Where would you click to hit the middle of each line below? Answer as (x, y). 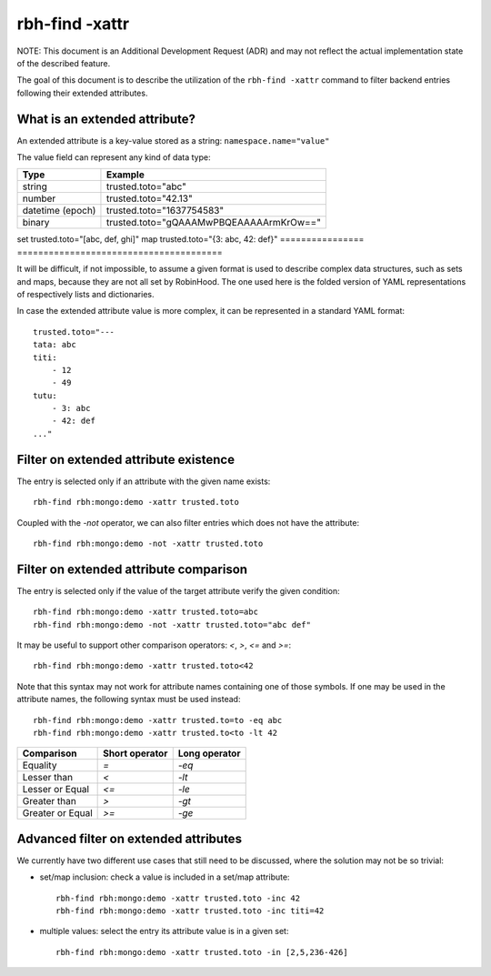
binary (36, 223)
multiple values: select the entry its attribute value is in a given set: (164, 931)
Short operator (135, 753)
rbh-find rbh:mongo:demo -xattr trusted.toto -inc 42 (178, 898)
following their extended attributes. (82, 93)
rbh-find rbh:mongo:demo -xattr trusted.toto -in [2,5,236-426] (202, 952)
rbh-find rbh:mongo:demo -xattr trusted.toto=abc (146, 612)
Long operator (209, 753)
